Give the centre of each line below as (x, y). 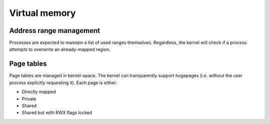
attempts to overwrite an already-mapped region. (60, 49)
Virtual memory (42, 13)
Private (29, 99)
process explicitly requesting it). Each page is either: (63, 83)
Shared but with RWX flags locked (57, 113)
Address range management (54, 31)
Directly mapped (39, 92)
